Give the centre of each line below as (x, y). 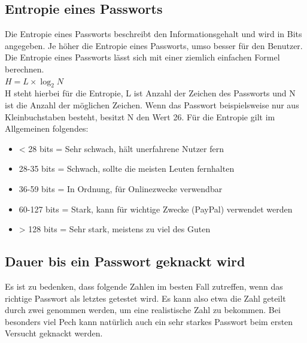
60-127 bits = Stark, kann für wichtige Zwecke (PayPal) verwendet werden (156, 209)
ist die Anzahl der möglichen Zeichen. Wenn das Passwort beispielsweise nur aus (152, 104)
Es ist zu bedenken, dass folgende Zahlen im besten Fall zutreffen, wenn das (144, 286)
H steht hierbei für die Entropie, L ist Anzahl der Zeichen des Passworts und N (150, 93)
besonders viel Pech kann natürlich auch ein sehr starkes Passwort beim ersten (149, 321)
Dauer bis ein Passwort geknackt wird (125, 261)
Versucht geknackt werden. (54, 333)
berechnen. (25, 69)
